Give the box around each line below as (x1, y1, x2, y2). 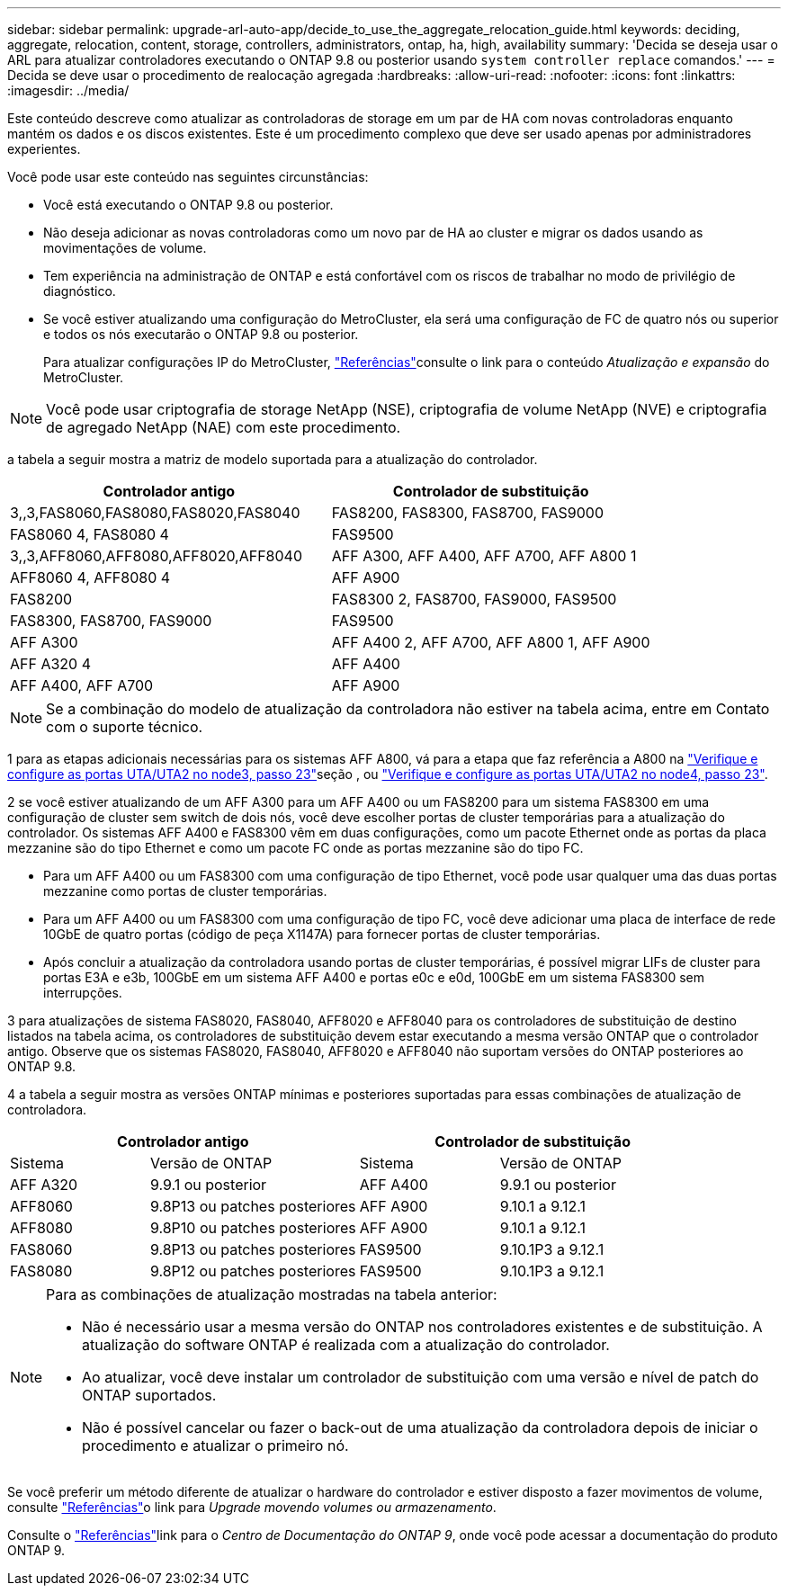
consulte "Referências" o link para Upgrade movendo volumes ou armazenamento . (7, 1499, 497, 1515)
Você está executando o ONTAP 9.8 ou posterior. (43, 197, 334, 212)
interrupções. (43, 985, 122, 1000)
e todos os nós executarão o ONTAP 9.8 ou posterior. (43, 327, 359, 342)
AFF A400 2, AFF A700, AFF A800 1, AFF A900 (331, 633, 650, 651)
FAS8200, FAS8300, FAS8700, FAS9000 (331, 504, 604, 522)
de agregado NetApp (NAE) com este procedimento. (46, 418, 401, 436)
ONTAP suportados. (82, 1386, 217, 1404)
